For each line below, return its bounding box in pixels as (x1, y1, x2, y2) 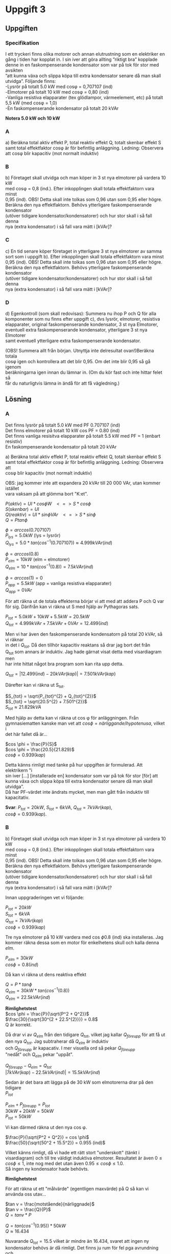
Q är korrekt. (5, 1021, 32, 1027)
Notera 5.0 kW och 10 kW (5, 115, 60, 121)
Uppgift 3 (5, 4, 46, 15)
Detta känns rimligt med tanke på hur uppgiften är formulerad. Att (5, 762, 143, 768)
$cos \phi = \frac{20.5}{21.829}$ (5, 747, 75, 753)
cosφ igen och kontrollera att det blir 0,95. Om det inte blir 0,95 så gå (5, 359, 151, 365)
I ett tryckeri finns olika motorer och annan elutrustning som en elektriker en (5, 51, 165, 57)
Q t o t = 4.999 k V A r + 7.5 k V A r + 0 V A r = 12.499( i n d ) (5, 620, 109, 628)
